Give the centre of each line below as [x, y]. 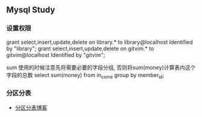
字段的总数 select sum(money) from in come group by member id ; [85, 75]
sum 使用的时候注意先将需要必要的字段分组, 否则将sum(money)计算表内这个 [101, 67]
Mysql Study [31, 10]
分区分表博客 [31, 107]
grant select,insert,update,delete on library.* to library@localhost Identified [100, 42]
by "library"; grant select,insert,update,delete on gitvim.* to [80, 48]
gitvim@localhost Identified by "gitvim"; [56, 55]
